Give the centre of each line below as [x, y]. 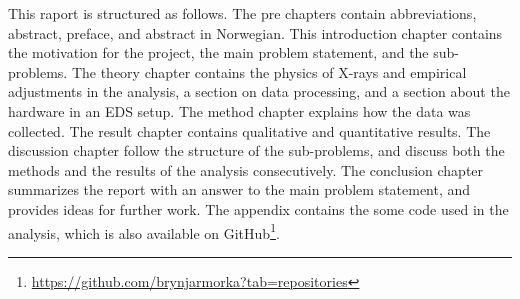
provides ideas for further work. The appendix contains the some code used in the [258, 208]
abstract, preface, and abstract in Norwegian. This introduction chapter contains [255, 32]
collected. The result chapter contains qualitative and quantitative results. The [249, 130]
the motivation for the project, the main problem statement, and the [218, 52]
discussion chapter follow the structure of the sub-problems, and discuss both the [256, 150]
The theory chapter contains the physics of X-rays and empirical [269, 71]
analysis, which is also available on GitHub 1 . [144, 231]
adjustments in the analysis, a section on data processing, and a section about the [259, 91]
